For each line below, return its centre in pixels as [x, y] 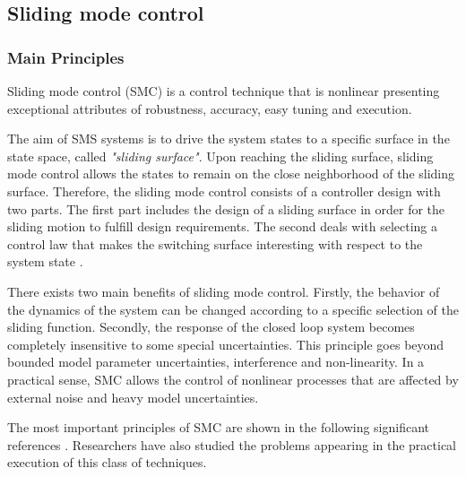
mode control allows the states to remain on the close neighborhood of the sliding [231, 173]
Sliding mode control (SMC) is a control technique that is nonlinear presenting [224, 91]
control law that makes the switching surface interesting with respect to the [215, 243]
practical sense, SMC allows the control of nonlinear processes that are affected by [233, 379]
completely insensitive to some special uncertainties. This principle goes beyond [226, 344]
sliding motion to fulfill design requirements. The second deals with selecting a [223, 226]
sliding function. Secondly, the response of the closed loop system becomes [211, 327]
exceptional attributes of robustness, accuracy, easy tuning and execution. [210, 108]
